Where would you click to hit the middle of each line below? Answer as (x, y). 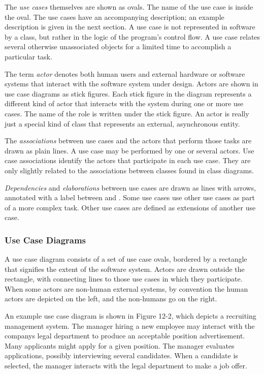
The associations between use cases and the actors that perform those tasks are (128, 141)
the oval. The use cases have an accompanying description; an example (114, 17)
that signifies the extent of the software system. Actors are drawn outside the (125, 269)
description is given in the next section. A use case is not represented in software (130, 27)
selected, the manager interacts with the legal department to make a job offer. (126, 366)
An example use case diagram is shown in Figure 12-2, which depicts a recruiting (130, 316)
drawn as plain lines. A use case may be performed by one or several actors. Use (129, 150)
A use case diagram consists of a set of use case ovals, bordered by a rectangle (126, 259)
